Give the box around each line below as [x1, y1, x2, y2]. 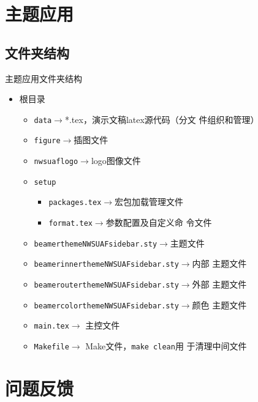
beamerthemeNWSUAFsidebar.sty [34, 239, 157, 248]
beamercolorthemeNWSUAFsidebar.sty [34, 301, 179, 310]
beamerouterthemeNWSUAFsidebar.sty [34, 281, 179, 290]
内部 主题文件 [192, 257, 247, 270]
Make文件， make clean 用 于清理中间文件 [85, 339, 247, 352]
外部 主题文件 [192, 278, 247, 291]
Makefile [34, 342, 69, 351]
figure [34, 136, 61, 146]
